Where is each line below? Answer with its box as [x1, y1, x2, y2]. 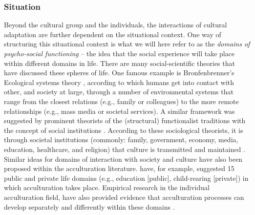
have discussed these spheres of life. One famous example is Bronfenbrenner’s [4, 67, 234, 78]
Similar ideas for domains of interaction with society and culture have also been [4, 153, 243, 164]
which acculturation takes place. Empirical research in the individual [4, 182, 210, 193]
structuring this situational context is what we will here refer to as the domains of [4, 39, 250, 49]
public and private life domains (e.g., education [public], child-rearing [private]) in [4, 172, 249, 183]
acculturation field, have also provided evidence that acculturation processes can [4, 192, 244, 202]
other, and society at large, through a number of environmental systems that [4, 86, 234, 97]
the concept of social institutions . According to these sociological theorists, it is [4, 125, 243, 135]
